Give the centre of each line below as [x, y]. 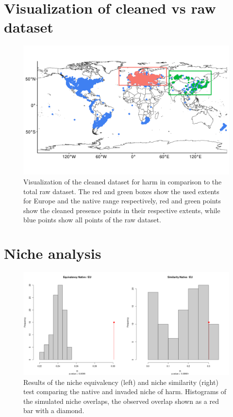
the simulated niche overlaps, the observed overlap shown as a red [121, 401]
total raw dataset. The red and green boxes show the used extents [121, 191]
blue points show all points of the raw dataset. [92, 220]
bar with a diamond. [54, 410]
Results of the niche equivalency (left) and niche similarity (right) [121, 382]
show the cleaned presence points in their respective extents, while [122, 210]
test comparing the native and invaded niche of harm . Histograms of [125, 391]
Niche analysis [53, 253]
